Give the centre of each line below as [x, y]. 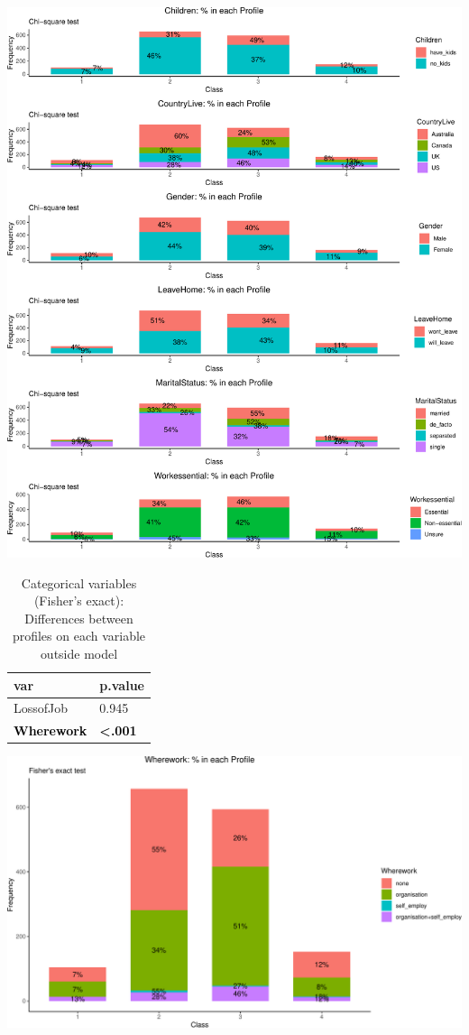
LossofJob [41, 708]
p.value [122, 684]
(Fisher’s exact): [79, 601]
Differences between [79, 618]
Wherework [51, 730]
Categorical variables [79, 582]
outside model [79, 653]
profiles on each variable [79, 636]
